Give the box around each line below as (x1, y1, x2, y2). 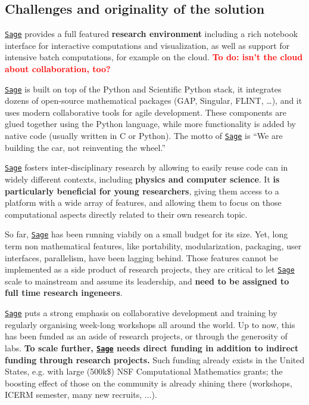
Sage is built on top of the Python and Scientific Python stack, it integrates (5, 82, 282, 95)
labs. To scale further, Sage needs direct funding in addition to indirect (5, 341, 299, 354)
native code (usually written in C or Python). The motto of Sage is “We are (5, 129, 283, 142)
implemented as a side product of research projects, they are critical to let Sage (5, 263, 295, 276)
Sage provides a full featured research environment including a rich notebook (5, 27, 298, 40)
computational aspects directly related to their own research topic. (5, 208, 248, 220)
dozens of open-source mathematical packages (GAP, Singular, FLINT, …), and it (5, 94, 302, 107)
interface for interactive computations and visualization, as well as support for (5, 39, 290, 51)
